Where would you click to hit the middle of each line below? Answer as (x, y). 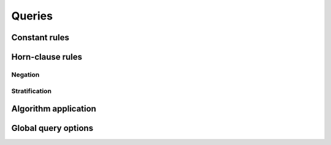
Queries (32, 16)
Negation (25, 74)
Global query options (52, 128)
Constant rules (40, 37)
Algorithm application (54, 109)
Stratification (32, 91)
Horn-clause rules (47, 57)
